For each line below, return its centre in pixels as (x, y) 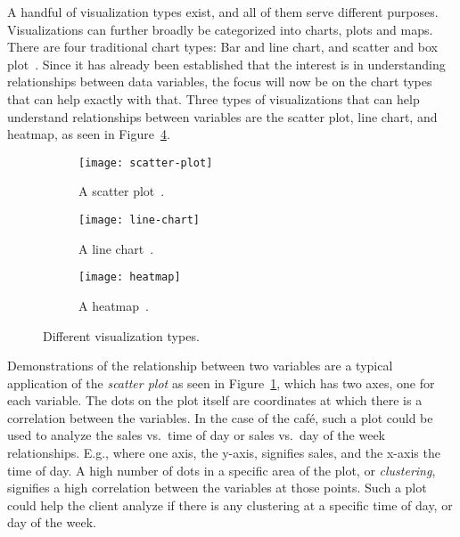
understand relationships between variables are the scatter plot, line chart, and (222, 116)
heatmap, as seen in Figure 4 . (89, 134)
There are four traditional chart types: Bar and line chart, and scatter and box (222, 47)
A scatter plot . (122, 191)
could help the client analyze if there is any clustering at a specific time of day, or (230, 504)
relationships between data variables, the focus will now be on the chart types (220, 81)
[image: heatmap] (130, 277)
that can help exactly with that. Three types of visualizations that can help (214, 98)
